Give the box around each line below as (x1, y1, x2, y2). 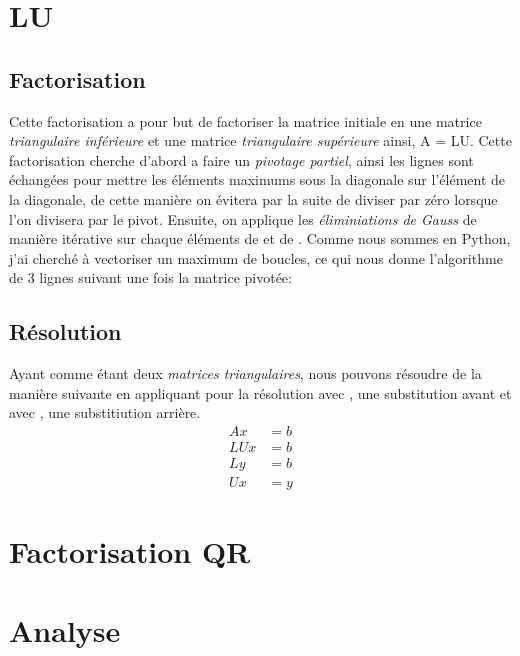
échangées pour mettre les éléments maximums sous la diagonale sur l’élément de (9, 169, 506, 190)
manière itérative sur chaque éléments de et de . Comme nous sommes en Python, (9, 228, 511, 249)
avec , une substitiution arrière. (9, 402, 201, 423)
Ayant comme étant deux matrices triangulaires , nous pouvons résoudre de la (9, 363, 482, 384)
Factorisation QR (9, 531, 251, 572)
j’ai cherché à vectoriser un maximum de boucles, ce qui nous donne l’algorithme (9, 247, 503, 268)
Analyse (9, 609, 121, 650)
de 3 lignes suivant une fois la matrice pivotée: (9, 267, 292, 288)
